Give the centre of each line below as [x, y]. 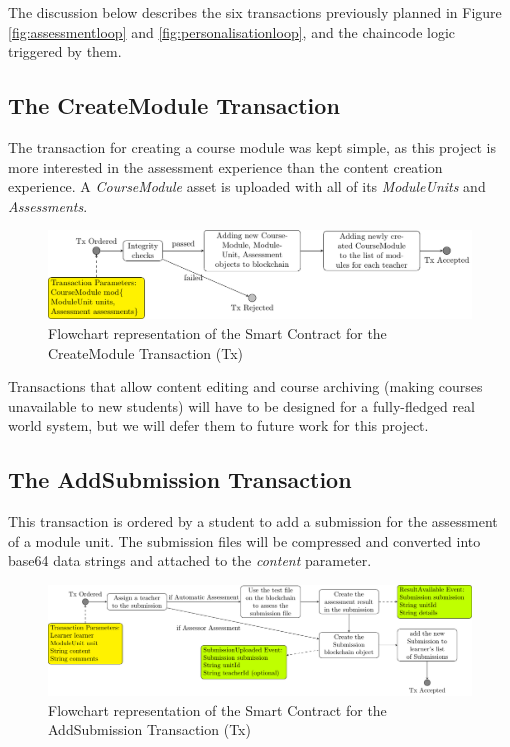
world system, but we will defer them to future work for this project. [218, 425]
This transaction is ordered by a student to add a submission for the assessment [253, 521]
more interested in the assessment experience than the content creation [225, 166]
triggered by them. [65, 51]
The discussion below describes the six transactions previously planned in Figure [255, 12]
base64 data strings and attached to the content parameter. [190, 560]
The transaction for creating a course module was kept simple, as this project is [252, 146]
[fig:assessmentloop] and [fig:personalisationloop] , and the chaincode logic [232, 31]
